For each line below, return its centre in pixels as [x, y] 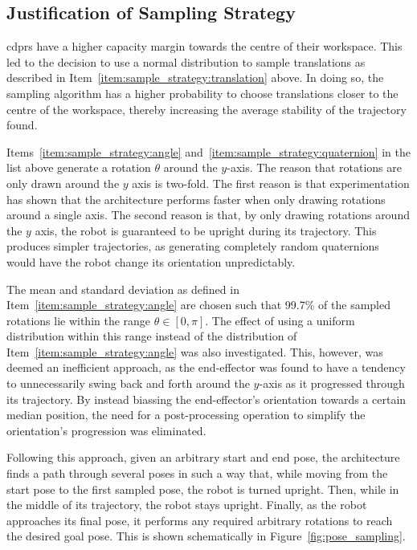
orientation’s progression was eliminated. [106, 430]
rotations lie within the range [79, 320]
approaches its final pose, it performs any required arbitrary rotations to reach [200, 520]
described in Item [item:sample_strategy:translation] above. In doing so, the [195, 77]
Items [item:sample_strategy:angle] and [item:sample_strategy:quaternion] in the [208, 151]
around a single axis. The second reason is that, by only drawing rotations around [208, 215]
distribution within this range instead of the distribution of [152, 336]
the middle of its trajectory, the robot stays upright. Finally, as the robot [187, 505]
